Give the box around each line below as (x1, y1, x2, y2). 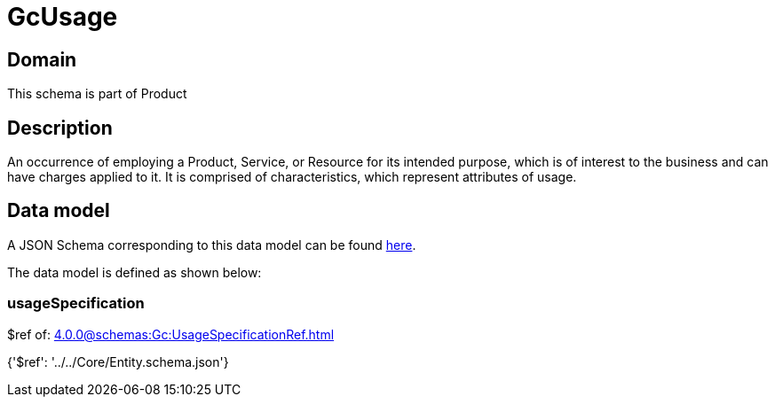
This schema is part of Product (7, 86, 187, 102)
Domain (7, 48, 77, 71)
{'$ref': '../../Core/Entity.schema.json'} (7, 353, 229, 369)
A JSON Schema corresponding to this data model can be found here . (7, 237, 416, 252)
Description (7, 116, 113, 139)
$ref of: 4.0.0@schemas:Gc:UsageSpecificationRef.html (7, 326, 335, 342)
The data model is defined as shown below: (7, 264, 262, 280)
